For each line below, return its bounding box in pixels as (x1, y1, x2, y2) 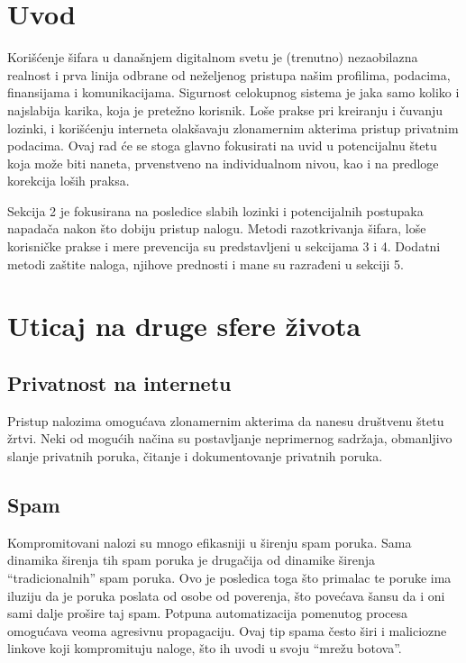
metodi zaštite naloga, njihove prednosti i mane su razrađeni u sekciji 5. (7, 254, 404, 273)
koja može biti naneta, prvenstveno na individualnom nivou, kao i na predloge (7, 153, 439, 172)
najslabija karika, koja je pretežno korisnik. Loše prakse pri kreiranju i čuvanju (7, 100, 443, 119)
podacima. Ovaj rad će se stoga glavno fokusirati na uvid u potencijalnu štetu (7, 136, 437, 155)
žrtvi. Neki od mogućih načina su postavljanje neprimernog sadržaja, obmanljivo (7, 429, 452, 448)
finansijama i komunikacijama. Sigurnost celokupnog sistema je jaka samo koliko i (7, 83, 460, 102)
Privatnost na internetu (7, 369, 232, 397)
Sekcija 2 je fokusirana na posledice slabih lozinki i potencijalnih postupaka (7, 201, 424, 220)
